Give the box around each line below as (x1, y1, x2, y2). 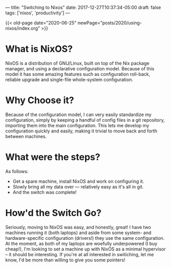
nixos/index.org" (5, 25, 40, 31)
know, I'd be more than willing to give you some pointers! (5, 257, 125, 263)
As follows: (5, 168, 29, 174)
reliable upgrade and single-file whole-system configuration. (5, 76, 133, 83)
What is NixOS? (5, 43, 73, 55)
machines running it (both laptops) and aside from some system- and (5, 229, 152, 236)
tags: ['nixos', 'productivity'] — (5, 10, 70, 16)
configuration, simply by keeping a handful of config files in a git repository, (5, 117, 165, 123)
